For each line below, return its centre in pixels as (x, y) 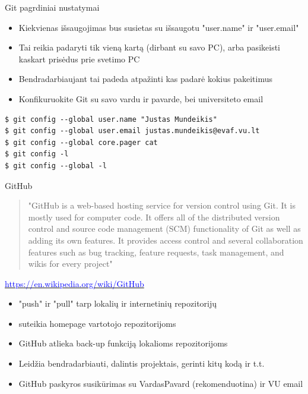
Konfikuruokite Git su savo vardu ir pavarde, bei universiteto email (141, 98)
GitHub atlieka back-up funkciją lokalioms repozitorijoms (123, 343)
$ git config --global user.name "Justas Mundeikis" (111, 119)
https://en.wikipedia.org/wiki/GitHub (74, 283)
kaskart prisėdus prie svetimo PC (79, 59)
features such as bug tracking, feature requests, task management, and (156, 252)
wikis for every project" (70, 264)
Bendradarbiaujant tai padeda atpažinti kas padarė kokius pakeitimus (146, 79)
